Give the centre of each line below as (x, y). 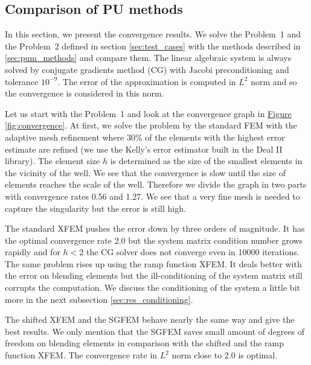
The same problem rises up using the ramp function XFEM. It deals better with (153, 263)
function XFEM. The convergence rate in (81, 355)
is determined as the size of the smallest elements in (206, 161)
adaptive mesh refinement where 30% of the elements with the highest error (145, 137)
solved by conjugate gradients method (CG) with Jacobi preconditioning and (147, 69)
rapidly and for (33, 252)
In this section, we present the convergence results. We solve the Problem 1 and (153, 34)
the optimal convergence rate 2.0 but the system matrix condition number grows (154, 240)
